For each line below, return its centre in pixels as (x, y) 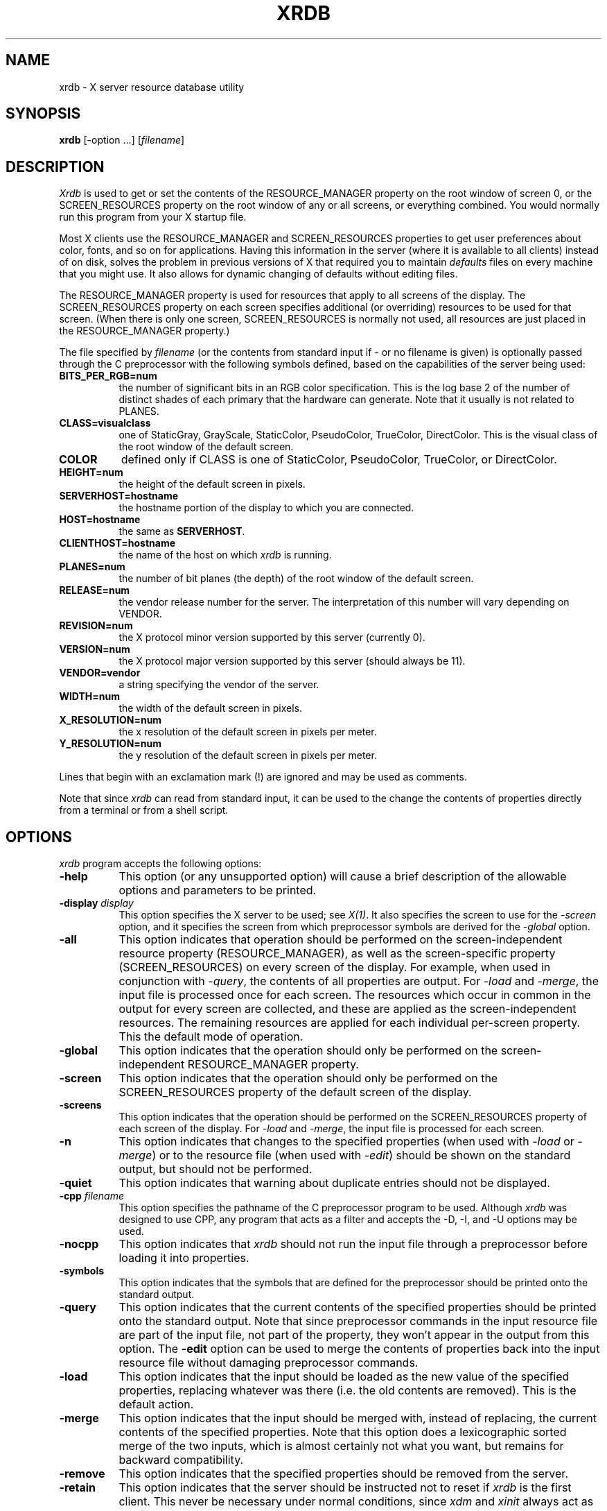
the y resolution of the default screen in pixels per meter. (248, 755)
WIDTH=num (90, 697)
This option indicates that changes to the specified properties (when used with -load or (346, 1142)
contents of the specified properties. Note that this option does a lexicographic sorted (343, 1432)
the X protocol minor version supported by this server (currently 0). (272, 638)
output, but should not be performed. (215, 1169)
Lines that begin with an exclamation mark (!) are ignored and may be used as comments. (263, 777)
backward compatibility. (181, 1460)
